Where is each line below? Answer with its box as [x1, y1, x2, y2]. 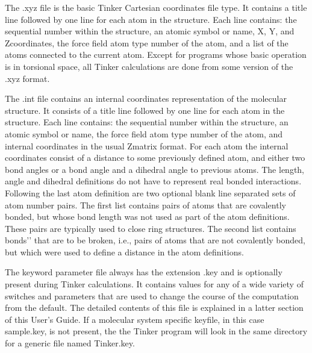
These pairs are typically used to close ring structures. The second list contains [5, 222, 296, 234]
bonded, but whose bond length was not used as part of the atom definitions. [5, 210, 290, 223]
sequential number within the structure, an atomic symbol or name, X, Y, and [5, 25, 295, 37]
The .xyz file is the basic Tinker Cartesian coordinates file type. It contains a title [5, 1, 307, 13]
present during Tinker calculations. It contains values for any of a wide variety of [5, 278, 304, 290]
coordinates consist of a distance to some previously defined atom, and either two [5, 151, 305, 164]
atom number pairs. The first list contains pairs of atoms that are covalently [5, 198, 286, 211]
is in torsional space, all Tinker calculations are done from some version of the [5, 60, 293, 72]
